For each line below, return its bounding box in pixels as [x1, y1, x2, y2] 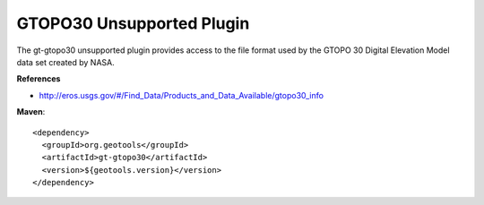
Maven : [16, 107, 46, 117]
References [16, 73, 61, 84]
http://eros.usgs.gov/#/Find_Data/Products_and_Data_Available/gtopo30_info [39, 90, 324, 100]
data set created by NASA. [16, 56, 116, 67]
